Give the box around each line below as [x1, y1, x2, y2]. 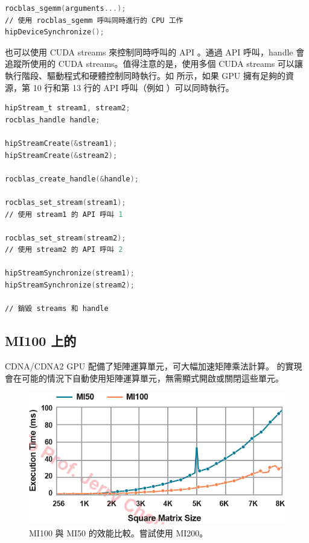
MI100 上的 [5, 331, 77, 350]
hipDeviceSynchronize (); [5, 28, 104, 37]
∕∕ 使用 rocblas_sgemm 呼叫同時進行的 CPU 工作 [5, 16, 183, 25]
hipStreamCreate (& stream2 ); [5, 151, 118, 160]
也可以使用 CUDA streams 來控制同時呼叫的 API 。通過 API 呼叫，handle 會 [5, 45, 305, 58]
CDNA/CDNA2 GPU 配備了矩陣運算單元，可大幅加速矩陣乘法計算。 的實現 [5, 360, 302, 372]
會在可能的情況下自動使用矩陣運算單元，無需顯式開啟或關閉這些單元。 [5, 371, 284, 384]
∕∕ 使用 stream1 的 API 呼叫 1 [5, 210, 123, 219]
